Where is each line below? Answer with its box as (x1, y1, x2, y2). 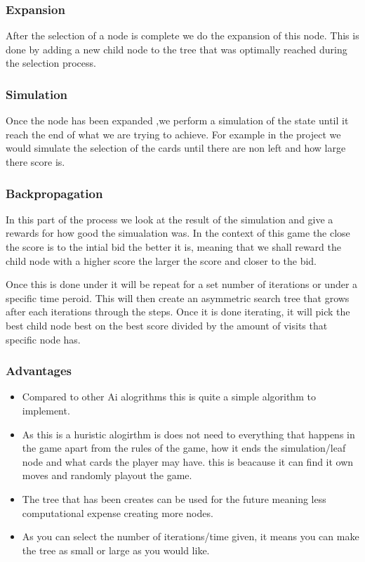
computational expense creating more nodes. (22, 505, 213, 520)
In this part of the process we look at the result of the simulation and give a (6, 211, 333, 226)
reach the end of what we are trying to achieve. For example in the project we (6, 126, 341, 141)
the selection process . (6, 55, 96, 70)
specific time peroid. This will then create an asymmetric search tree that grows (6, 290, 350, 305)
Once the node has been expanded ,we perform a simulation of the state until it (6, 113, 349, 128)
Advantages (6, 362, 72, 379)
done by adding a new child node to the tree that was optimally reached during (6, 41, 347, 56)
